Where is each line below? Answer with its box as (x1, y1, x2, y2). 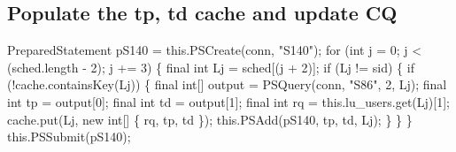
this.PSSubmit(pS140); (7, 127, 131, 146)
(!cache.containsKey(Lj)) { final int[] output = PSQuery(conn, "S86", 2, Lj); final (7, 75, 447, 94)
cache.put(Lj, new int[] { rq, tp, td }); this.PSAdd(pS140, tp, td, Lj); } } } (7, 110, 413, 128)
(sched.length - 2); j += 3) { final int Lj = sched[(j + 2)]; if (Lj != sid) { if (7, 57, 414, 76)
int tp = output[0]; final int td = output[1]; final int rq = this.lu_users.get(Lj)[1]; (7, 92, 450, 110)
